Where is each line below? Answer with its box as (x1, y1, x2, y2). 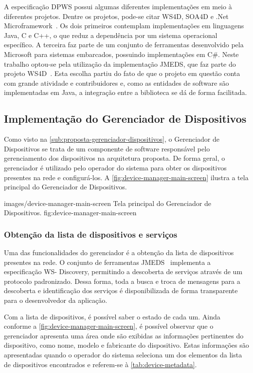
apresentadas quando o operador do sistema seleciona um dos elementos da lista (4, 350, 242, 360)
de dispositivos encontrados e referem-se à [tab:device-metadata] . (4, 359, 197, 369)
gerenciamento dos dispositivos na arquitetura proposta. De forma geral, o (4, 153, 225, 163)
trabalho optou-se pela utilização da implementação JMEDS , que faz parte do (4, 58, 236, 69)
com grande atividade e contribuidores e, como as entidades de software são (4, 77, 229, 88)
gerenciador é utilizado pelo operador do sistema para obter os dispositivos (4, 162, 227, 172)
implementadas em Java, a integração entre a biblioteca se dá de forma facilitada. (4, 87, 247, 97)
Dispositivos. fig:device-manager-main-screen (4, 207, 137, 218)
